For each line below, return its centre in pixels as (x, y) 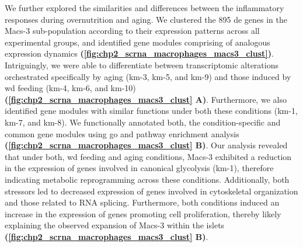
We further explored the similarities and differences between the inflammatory (144, 8)
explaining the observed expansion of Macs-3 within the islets (115, 225)
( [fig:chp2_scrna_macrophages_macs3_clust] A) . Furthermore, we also (146, 99)
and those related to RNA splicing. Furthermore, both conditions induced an (142, 202)
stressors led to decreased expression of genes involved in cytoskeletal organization (151, 191)
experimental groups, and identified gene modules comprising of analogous (137, 42)
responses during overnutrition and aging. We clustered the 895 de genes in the (146, 19)
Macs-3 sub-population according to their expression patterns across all (132, 31)
